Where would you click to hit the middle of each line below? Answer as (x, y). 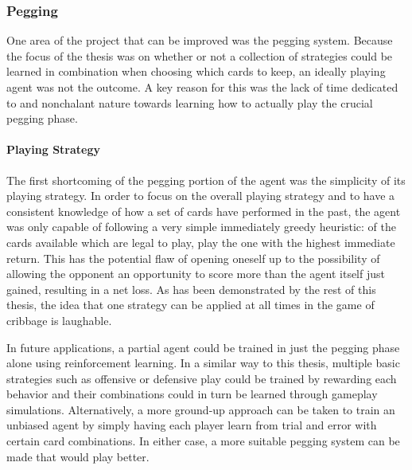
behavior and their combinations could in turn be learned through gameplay (192, 394)
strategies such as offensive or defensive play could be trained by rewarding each (202, 378)
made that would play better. (78, 456)
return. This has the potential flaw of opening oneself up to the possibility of (193, 258)
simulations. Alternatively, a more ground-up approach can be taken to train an (201, 409)
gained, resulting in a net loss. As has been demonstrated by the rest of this (191, 289)
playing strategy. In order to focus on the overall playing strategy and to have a (201, 196)
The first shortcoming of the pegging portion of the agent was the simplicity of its (206, 180)
